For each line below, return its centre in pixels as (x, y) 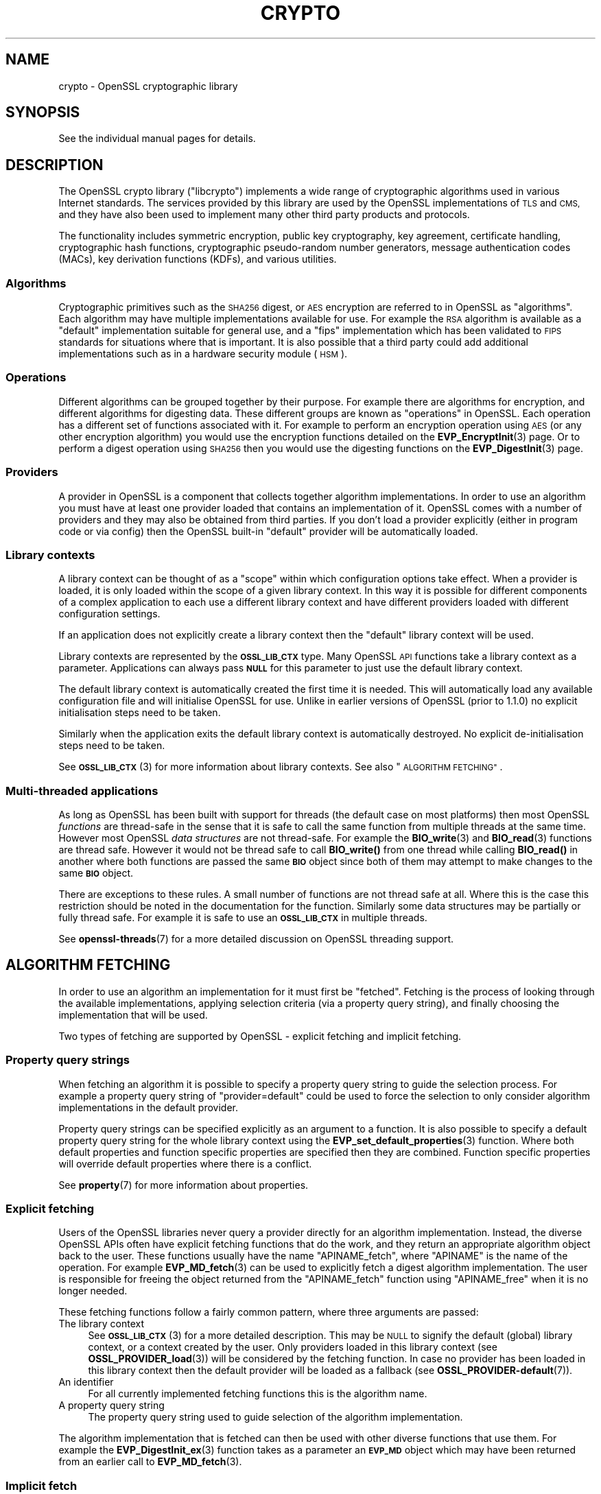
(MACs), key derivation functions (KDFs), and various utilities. (198, 259)
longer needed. (93, 1291)
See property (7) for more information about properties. (184, 1185)
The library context (102, 1324)
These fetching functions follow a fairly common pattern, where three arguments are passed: (269, 1312)
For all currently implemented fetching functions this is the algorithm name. (258, 1394)
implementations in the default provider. (149, 1107)
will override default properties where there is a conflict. (185, 1163)
